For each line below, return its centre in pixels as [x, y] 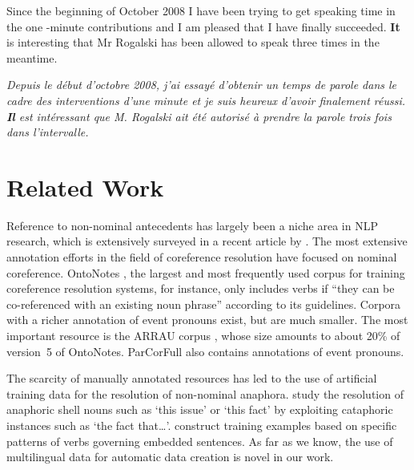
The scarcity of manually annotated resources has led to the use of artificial [192, 378]
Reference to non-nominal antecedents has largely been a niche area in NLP [192, 225]
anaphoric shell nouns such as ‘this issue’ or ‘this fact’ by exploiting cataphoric [200, 409]
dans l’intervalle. [48, 132]
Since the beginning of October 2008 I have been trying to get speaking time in [201, 10]
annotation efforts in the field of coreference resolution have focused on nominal [202, 257]
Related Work [85, 186]
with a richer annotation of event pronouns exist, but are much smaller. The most [207, 320]
